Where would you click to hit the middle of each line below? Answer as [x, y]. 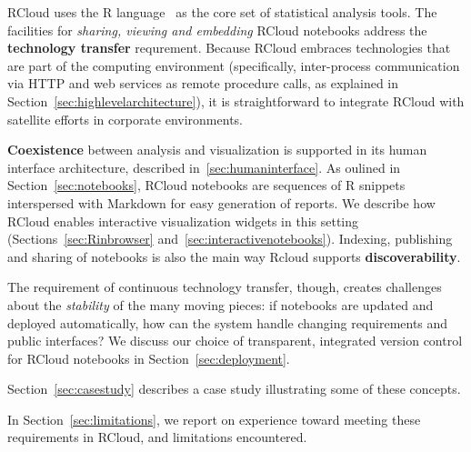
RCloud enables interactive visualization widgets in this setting [183, 221]
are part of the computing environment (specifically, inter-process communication [234, 65]
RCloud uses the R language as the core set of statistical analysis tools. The [222, 12]
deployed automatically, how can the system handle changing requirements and [228, 322]
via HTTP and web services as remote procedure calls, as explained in [203, 83]
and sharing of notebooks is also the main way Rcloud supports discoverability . [234, 256]
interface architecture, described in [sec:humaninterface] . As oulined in [204, 167]
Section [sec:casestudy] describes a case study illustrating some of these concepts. [234, 389]
